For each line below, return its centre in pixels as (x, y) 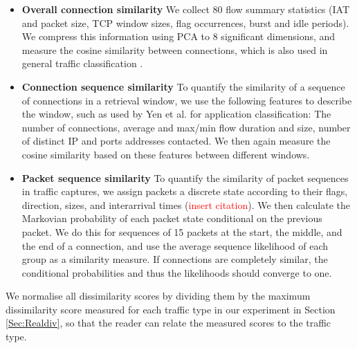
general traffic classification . (82, 63)
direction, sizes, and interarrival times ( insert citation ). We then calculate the (186, 204)
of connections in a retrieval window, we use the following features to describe (187, 100)
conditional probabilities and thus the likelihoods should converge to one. (177, 272)
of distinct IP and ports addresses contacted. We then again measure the (176, 141)
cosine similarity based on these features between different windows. (166, 154)
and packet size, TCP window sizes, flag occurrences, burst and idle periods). (185, 22)
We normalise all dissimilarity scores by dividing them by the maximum (158, 296)
